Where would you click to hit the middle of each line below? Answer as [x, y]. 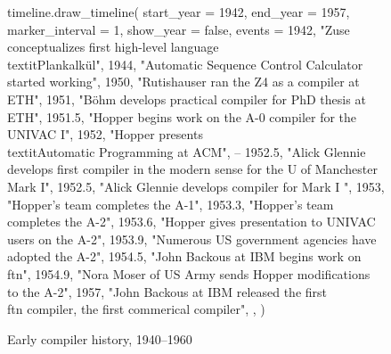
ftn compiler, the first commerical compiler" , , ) [136, 309]
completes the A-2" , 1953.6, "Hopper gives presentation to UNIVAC [191, 222]
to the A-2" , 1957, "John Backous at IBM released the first [167, 291]
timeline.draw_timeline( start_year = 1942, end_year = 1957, [179, 12]
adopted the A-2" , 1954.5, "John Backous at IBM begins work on [184, 256]
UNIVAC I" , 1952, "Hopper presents [105, 134]
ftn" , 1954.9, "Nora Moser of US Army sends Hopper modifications [189, 273]
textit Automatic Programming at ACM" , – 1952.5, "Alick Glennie [187, 151]
